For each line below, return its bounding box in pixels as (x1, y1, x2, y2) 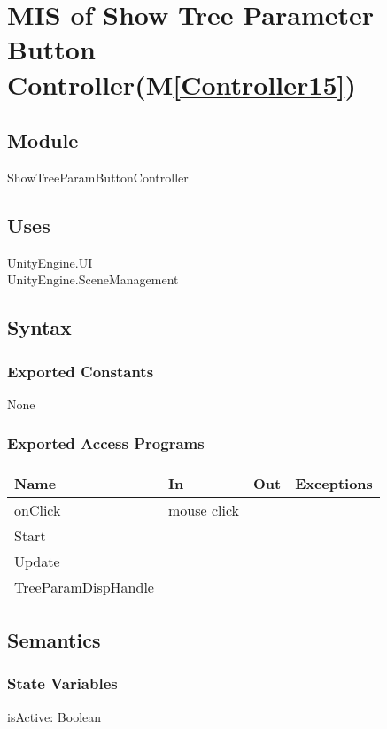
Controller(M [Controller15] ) (7, 66, 356, 102)
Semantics (7, 626, 101, 654)
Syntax (7, 314, 72, 341)
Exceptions (295, 472, 373, 493)
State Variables (7, 672, 118, 694)
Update (14, 550, 60, 571)
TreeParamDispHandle (14, 576, 154, 597)
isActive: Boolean (7, 707, 102, 725)
